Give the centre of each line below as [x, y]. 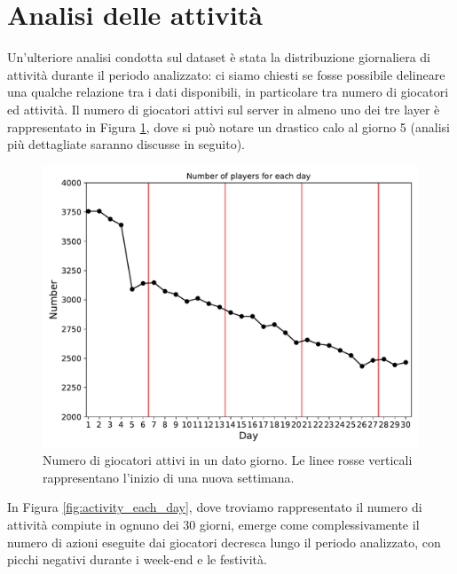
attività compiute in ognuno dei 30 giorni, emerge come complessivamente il [213, 525]
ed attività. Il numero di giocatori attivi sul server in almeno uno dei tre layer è [224, 109]
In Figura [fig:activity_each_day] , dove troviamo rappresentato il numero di [215, 507]
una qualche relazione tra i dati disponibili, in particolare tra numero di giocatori [228, 92]
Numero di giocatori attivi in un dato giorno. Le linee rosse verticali [228, 460]
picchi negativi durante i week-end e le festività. [137, 559]
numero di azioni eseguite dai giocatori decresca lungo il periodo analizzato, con [224, 542]
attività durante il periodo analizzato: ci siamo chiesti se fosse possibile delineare [226, 74]
